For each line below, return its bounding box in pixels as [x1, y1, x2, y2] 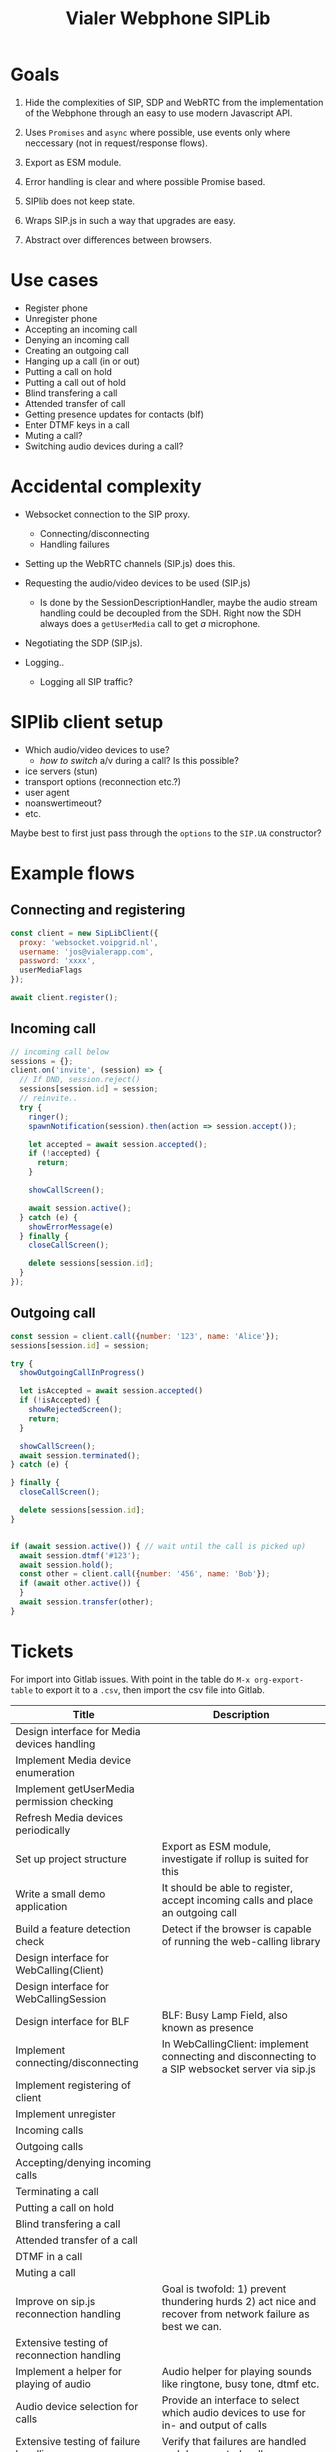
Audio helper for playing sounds [161, 2364, 312, 2378]
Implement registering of [15, 2078, 132, 2092]
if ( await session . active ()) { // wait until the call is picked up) [10, 1541, 307, 1551]
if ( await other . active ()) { [19, 1578, 141, 1589]
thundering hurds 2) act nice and [161, 2294, 317, 2308]
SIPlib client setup [10, 711, 164, 733]
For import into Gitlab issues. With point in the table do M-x [10, 1673, 251, 1685]
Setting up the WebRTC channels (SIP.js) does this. [24, 557, 236, 569]
